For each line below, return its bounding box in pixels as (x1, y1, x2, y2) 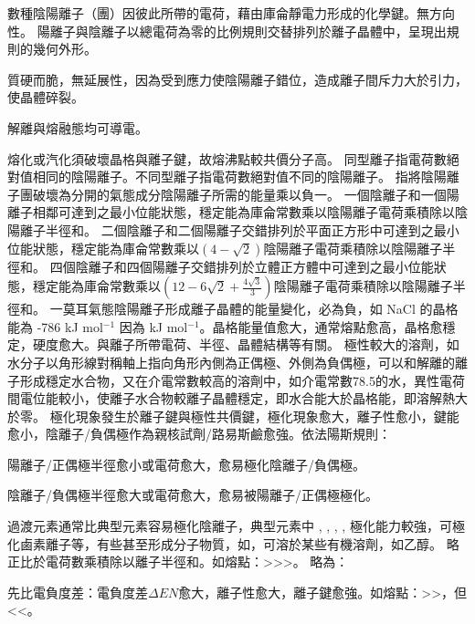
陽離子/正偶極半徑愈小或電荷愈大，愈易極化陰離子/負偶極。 (7, 454, 365, 473)
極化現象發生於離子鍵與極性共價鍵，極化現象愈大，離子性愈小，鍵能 (49, 406, 459, 425)
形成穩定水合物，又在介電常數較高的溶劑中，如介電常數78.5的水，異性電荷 (19, 370, 465, 390)
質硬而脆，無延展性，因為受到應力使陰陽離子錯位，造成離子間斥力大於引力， (7, 69, 468, 88)
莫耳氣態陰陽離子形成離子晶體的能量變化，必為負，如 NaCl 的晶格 (62, 299, 459, 318)
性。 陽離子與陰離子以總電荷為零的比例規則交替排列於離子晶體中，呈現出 (7, 21, 447, 40)
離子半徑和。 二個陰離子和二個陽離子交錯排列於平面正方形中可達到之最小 (19, 220, 459, 239)
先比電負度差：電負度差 (7, 582, 148, 601)
